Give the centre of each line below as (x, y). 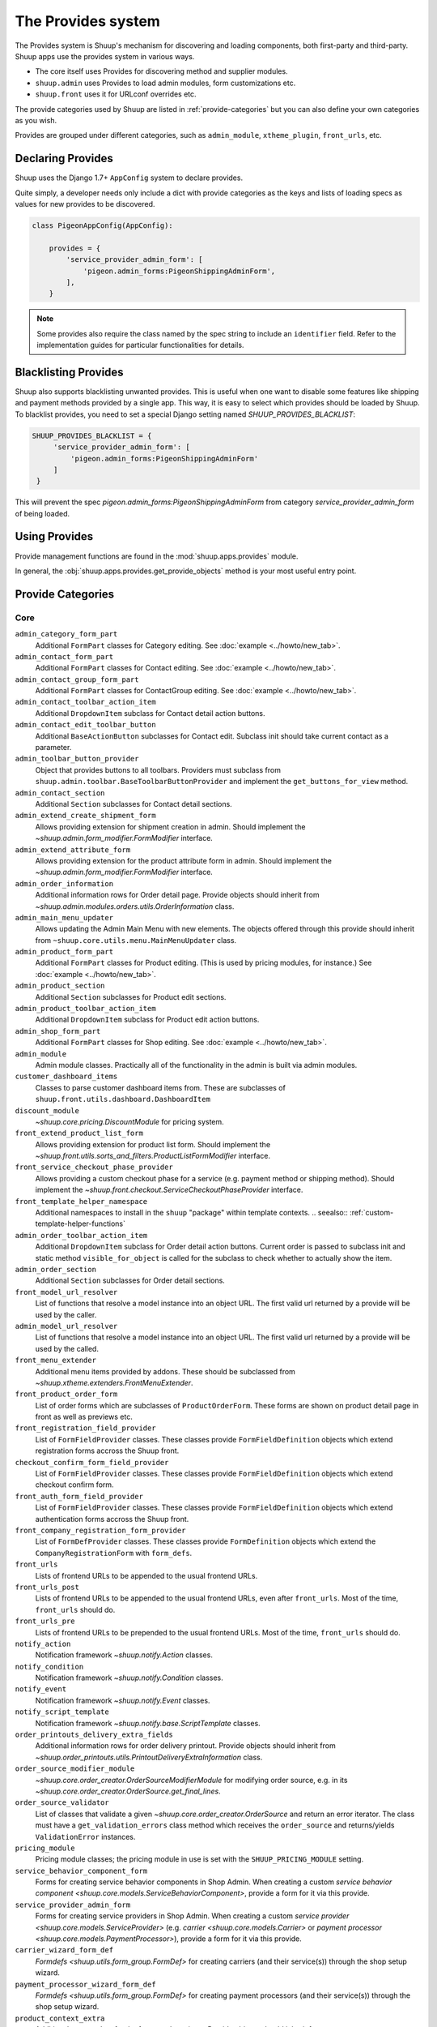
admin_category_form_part (66, 634)
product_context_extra (60, 2018)
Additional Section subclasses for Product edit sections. (131, 996)
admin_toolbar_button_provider (77, 759)
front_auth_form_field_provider (79, 1496)
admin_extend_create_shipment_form (86, 816)
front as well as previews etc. (84, 1417)
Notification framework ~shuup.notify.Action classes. (124, 1655)
